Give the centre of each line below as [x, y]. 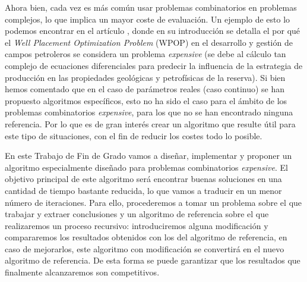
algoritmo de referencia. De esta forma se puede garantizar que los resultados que [153, 260]
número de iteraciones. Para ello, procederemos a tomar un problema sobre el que [153, 202]
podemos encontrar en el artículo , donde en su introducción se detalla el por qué [153, 31]
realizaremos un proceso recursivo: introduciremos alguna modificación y [137, 225]
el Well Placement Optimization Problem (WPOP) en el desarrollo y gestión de [149, 42]
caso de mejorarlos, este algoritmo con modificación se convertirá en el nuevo [145, 248]
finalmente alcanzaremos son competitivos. [82, 272]
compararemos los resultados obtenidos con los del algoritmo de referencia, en [146, 237]
